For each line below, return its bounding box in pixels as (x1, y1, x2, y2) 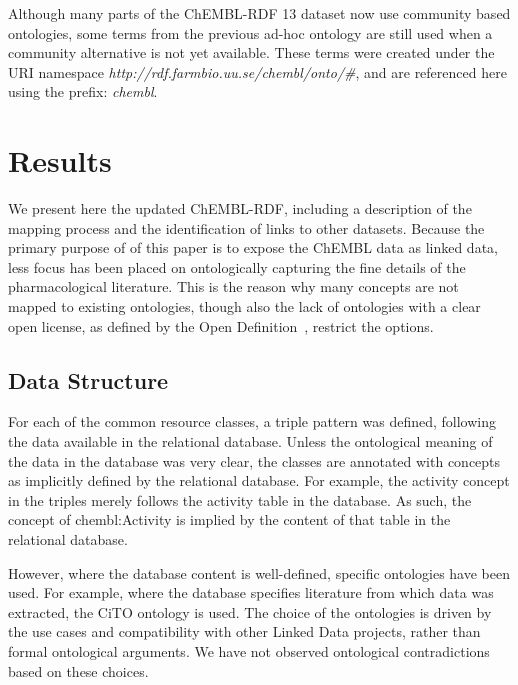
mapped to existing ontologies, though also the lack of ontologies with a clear (8, 296, 481, 317)
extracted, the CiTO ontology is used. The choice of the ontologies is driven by (8, 601, 492, 622)
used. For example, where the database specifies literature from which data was (8, 582, 494, 603)
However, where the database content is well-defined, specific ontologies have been (8, 562, 510, 583)
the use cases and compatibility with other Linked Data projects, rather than (8, 621, 481, 642)
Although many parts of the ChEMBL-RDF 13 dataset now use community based (8, 3, 511, 23)
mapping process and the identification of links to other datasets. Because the (8, 217, 485, 238)
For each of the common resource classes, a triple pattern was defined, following (8, 411, 497, 432)
